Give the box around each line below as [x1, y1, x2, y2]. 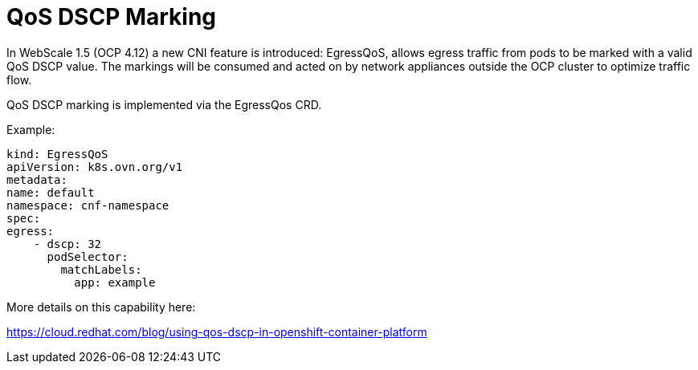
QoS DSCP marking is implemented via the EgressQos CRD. [6, 97, 322, 112]
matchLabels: [60, 262, 142, 276]
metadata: [6, 173, 67, 186]
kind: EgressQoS [6, 147, 108, 161]
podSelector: [47, 250, 129, 263]
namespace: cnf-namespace [6, 198, 169, 212]
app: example [74, 275, 156, 289]
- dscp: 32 [33, 237, 102, 250]
